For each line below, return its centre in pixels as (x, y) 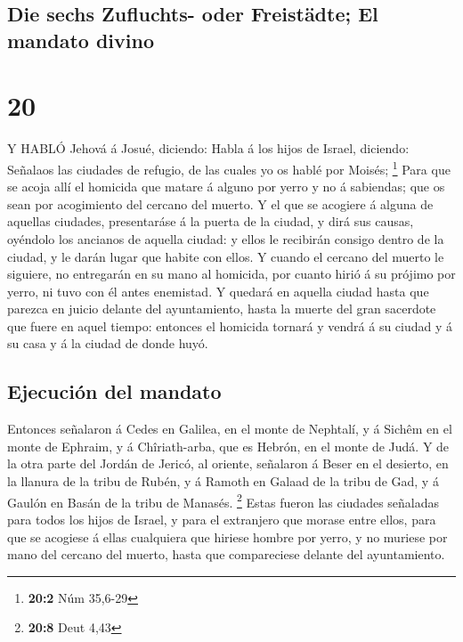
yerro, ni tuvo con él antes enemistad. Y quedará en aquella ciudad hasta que (218, 291)
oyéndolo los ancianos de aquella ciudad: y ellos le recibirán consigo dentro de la (226, 238)
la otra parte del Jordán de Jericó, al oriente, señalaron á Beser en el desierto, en (228, 463)
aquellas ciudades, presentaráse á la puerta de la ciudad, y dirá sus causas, (211, 221)
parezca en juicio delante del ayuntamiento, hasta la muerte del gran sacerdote (222, 309)
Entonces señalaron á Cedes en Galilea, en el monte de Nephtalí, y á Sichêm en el (230, 429)
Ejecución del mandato (114, 391)
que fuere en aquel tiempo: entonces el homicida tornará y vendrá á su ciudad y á (230, 325)
